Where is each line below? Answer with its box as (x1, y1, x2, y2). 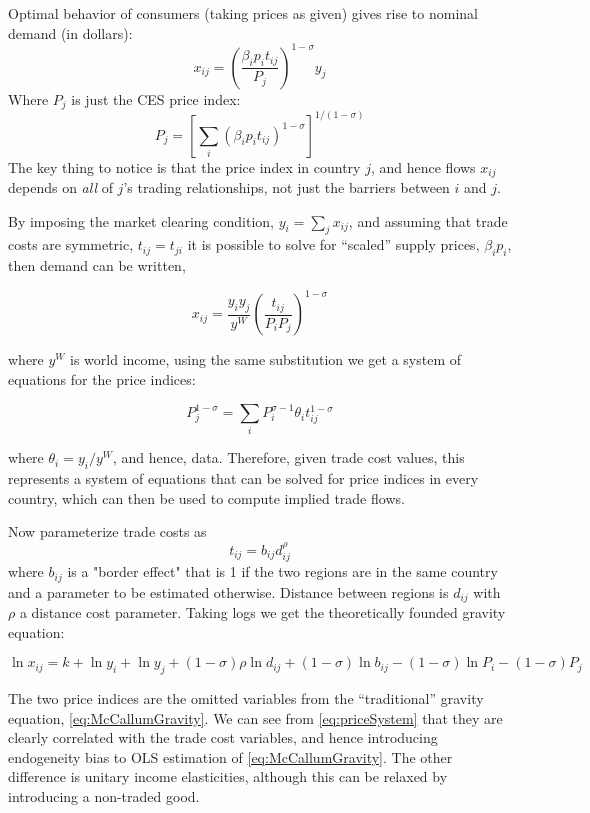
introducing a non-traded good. (8, 786, 200, 807)
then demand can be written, (8, 255, 186, 276)
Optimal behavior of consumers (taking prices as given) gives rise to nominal (8, 3, 478, 23)
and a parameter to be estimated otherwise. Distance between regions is (8, 581, 449, 602)
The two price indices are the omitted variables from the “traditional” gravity (8, 688, 484, 709)
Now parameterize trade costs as (8, 521, 207, 542)
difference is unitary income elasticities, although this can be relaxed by (8, 766, 448, 787)
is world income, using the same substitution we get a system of (70, 349, 462, 370)
